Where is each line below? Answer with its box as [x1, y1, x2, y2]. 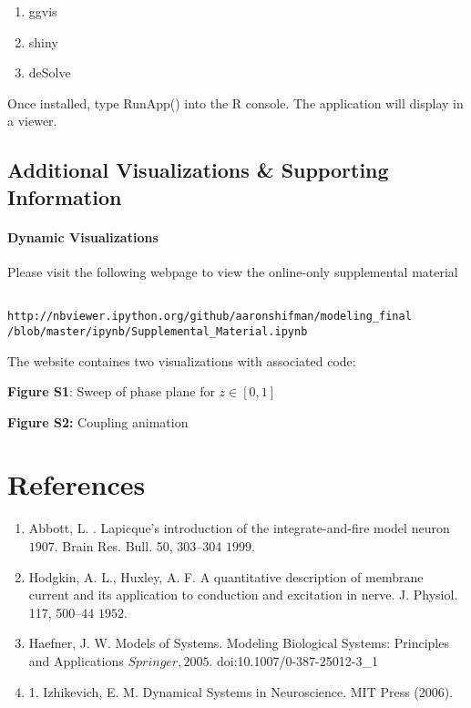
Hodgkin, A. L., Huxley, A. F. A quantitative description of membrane [28, 567, 424, 586]
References [7, 466, 146, 503]
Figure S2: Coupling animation [7, 412, 189, 431]
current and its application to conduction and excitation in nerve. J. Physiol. [28, 585, 458, 604]
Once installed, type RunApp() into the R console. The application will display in [7, 93, 464, 112]
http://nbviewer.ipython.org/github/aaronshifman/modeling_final [7, 310, 412, 323]
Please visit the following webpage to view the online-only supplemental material [7, 262, 458, 281]
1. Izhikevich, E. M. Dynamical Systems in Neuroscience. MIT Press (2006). [28, 682, 454, 701]
